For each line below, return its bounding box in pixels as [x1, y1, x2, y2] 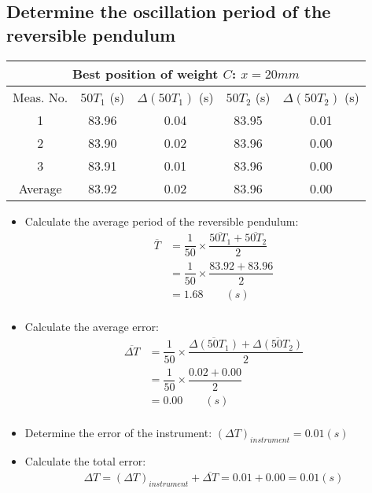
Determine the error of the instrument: [24, 424, 212, 440]
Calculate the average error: [24, 318, 159, 334]
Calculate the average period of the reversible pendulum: [24, 212, 299, 229]
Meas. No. [13, 87, 68, 106]
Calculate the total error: [24, 452, 146, 469]
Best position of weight [72, 64, 219, 83]
